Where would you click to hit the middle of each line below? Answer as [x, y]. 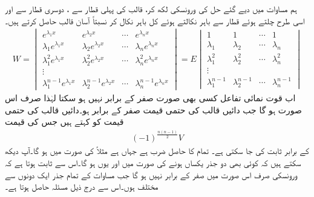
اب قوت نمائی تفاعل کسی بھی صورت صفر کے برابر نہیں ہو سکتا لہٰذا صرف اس [150, 98]
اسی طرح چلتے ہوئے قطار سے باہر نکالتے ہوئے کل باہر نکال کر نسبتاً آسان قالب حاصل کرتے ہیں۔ [155, 20]
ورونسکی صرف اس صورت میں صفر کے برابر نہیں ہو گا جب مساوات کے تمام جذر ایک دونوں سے [151, 174]
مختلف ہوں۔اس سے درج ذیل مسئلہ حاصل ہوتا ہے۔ [82, 186]
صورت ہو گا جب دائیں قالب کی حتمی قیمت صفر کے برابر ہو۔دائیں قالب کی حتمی [153, 109]
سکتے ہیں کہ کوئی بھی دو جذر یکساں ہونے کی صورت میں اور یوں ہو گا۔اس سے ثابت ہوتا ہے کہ [153, 163]
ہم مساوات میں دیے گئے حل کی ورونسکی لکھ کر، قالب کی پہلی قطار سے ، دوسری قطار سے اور [151, 8]
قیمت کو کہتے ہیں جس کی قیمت [64, 122]
